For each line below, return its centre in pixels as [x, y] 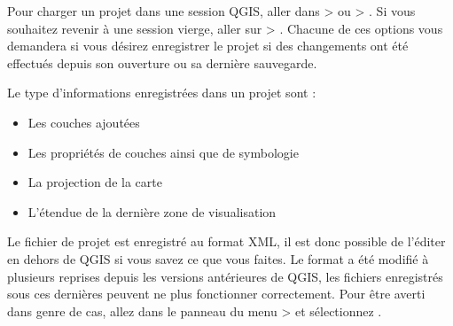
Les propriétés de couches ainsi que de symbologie [163, 152]
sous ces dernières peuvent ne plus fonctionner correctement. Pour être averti [216, 294]
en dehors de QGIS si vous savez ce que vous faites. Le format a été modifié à [218, 258]
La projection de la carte [95, 182]
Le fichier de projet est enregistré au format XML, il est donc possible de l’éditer [226, 241]
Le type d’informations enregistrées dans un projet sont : [162, 93]
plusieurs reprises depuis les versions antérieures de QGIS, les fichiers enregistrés [225, 276]
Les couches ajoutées [84, 122]
